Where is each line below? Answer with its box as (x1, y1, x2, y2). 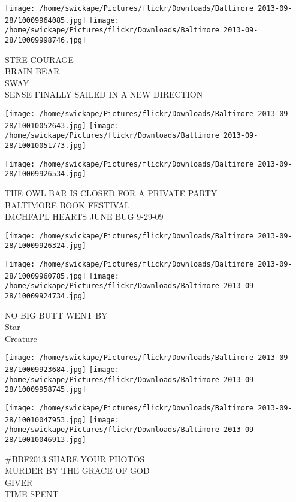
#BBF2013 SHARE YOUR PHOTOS (5, 452, 145, 465)
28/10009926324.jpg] (5, 241, 87, 250)
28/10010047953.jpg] (5, 415, 87, 424)
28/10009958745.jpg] (5, 385, 87, 394)
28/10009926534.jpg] (5, 170, 87, 179)
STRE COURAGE (5, 53, 74, 65)
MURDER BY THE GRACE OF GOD (5, 464, 150, 477)
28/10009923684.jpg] (5, 365, 87, 374)
